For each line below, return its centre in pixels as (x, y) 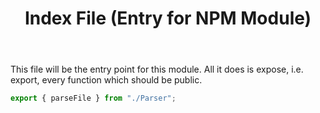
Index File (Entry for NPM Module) (168, 18)
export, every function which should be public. (106, 80)
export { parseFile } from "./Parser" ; (93, 98)
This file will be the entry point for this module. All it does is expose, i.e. (157, 69)
